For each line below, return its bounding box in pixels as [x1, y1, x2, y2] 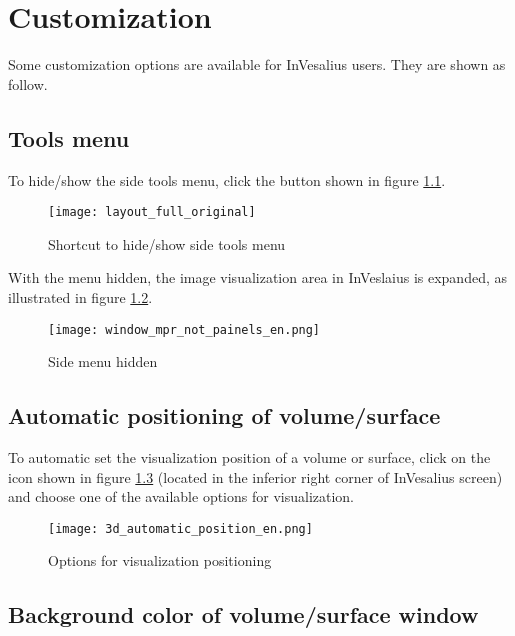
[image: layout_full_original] [48, 205, 256, 220]
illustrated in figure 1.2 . [8, 286, 153, 307]
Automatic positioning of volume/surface [8, 400, 441, 431]
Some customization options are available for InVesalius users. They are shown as [8, 54, 506, 75]
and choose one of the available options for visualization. [8, 486, 355, 507]
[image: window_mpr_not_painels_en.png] [48, 322, 321, 337]
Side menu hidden [48, 351, 158, 372]
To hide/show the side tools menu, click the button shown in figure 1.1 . [8, 169, 446, 190]
